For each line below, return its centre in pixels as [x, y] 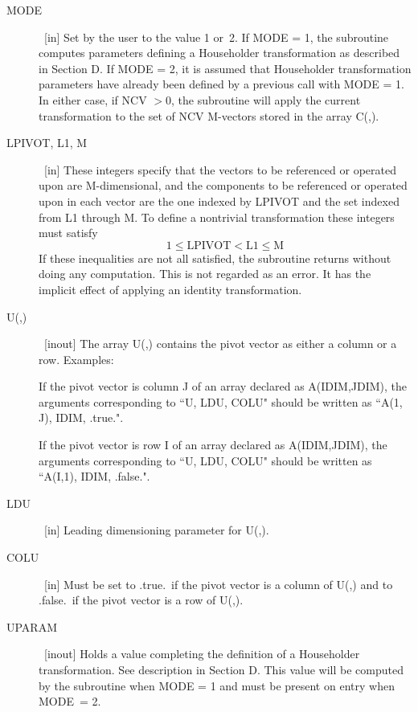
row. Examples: [76, 359]
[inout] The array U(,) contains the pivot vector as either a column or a [220, 344]
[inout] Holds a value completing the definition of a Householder [202, 654]
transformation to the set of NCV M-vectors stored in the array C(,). [209, 115]
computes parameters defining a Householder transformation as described [219, 53]
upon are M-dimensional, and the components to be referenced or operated [223, 185]
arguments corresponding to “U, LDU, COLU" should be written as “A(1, [221, 401]
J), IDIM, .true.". [81, 417]
